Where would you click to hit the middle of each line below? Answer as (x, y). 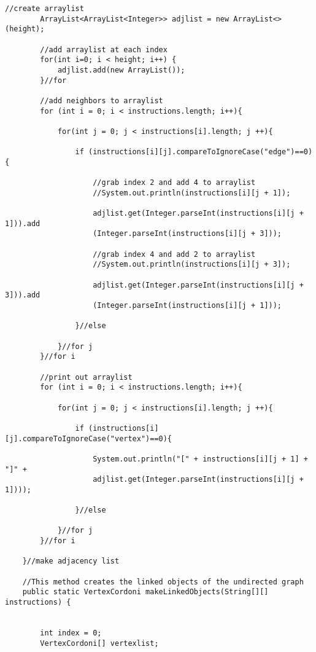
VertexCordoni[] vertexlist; (99, 643)
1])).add (23, 223)
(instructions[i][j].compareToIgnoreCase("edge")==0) (201, 152)
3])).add (23, 295)
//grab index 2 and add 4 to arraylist (174, 183)
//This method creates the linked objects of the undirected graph (163, 582)
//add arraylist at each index (104, 49)
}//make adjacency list (71, 561)
